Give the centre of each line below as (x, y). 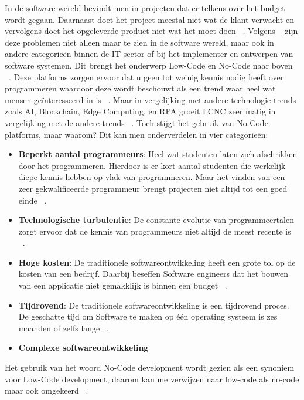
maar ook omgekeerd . (47, 390)
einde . (33, 200)
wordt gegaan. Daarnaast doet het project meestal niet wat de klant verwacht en (149, 19)
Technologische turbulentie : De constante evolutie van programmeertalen (156, 220)
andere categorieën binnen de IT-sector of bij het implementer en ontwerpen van (149, 54)
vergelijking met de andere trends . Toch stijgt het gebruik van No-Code (136, 122)
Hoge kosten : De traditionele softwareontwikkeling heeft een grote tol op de (157, 262)
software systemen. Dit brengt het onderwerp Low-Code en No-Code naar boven (149, 65)
